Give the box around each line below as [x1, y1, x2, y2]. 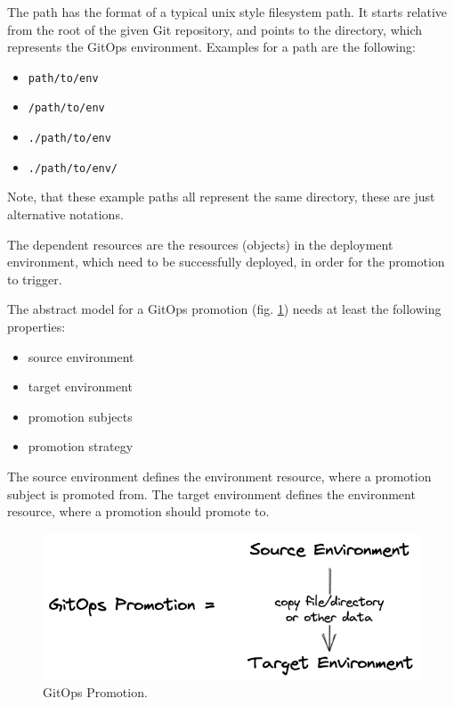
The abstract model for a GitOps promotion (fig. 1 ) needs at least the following [7, 300, 442, 318]
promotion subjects [28, 407, 133, 425]
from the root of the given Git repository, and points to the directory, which [7, 20, 423, 38]
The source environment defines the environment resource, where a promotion [7, 466, 432, 485]
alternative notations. [7, 205, 124, 223]
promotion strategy [28, 437, 134, 456]
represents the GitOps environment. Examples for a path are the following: [7, 37, 416, 56]
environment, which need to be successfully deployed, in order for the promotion [7, 252, 445, 271]
